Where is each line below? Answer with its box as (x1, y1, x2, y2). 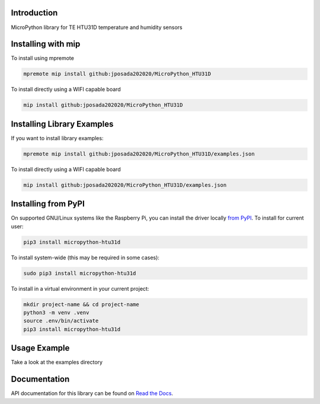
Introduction (11, 8, 58, 18)
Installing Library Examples (11, 119, 114, 129)
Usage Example (11, 343, 70, 353)
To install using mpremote (11, 55, 74, 62)
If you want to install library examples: (11, 134, 104, 142)
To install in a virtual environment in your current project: (11, 285, 149, 292)
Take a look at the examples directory (11, 359, 103, 366)
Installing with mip (11, 39, 81, 49)
